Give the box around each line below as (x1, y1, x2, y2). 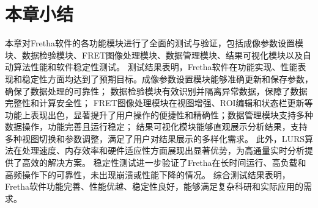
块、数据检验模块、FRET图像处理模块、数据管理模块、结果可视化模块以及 (5, 48, 303, 61)
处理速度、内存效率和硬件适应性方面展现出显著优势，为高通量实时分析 (21, 144, 305, 157)
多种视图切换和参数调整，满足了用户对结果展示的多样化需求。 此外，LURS (5, 132, 305, 145)
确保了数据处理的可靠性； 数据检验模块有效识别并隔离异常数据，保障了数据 (5, 84, 308, 97)
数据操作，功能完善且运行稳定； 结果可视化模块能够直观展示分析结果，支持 (5, 120, 308, 133)
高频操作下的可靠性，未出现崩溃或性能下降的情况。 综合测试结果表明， (5, 168, 290, 181)
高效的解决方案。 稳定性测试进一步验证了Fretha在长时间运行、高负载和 (21, 156, 306, 169)
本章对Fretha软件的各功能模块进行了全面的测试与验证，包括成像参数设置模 (5, 37, 303, 49)
